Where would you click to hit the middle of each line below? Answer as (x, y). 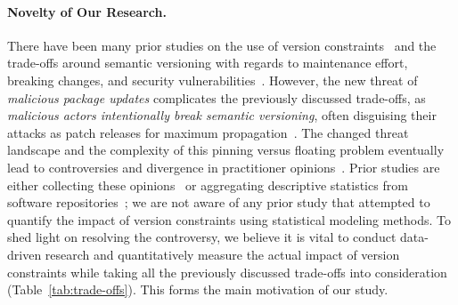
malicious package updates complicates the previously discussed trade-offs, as (217, 97)
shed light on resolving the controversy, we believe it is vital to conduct (202, 237)
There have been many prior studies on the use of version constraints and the (222, 45)
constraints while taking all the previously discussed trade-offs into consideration (227, 272)
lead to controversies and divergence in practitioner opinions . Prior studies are (224, 167)
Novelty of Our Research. (87, 11)
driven (25, 254)
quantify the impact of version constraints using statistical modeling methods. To (229, 219)
